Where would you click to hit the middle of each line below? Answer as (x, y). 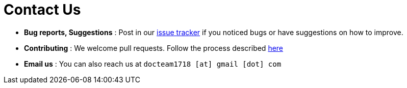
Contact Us (42, 10)
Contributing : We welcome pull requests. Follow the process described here (154, 48)
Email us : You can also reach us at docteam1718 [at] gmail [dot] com (153, 64)
